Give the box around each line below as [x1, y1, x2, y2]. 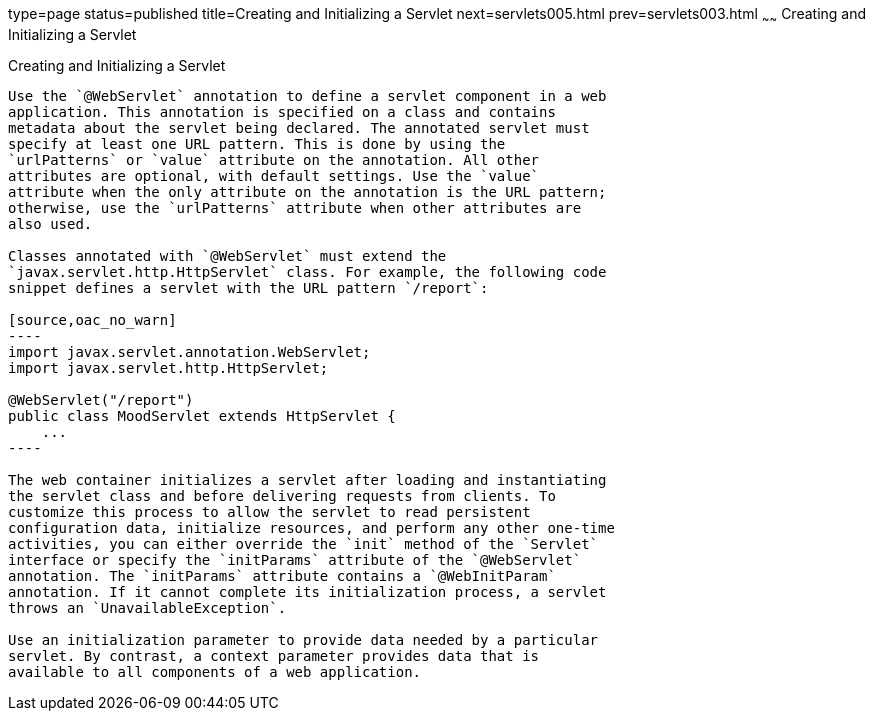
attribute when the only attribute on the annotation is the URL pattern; [8, 183, 607, 200]
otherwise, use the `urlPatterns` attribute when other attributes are [8, 199, 582, 216]
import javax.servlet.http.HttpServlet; [8, 359, 329, 376]
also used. [8, 215, 93, 232]
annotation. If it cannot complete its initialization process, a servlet [8, 583, 607, 600]
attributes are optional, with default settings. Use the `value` [8, 167, 540, 184]
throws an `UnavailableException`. [8, 599, 287, 616]
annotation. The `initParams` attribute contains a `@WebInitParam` [8, 567, 556, 584]
